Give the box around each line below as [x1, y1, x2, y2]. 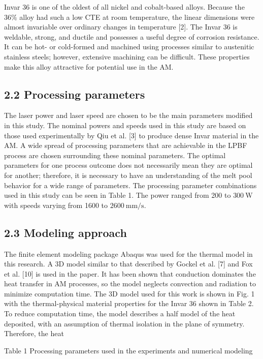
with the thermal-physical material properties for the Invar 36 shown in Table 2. [4, 298, 254, 309]
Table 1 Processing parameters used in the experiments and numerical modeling [4, 345, 253, 355]
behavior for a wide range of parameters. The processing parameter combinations [4, 179, 257, 190]
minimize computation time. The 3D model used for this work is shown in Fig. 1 [4, 288, 255, 298]
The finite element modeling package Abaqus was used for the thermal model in [4, 248, 253, 259]
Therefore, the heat [4, 328, 64, 339]
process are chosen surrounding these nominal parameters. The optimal [4, 149, 226, 160]
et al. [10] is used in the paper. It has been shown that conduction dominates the [4, 268, 256, 279]
